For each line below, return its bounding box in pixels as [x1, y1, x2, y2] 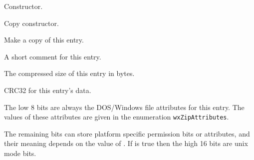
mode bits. [4, 148, 36, 158]
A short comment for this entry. [4, 51, 101, 61]
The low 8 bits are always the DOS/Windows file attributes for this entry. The [4, 101, 245, 112]
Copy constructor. [4, 17, 59, 28]
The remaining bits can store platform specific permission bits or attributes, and [4, 128, 250, 138]
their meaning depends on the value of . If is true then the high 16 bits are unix [4, 138, 248, 148]
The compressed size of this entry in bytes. [4, 68, 135, 78]
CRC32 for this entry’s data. [4, 84, 91, 95]
